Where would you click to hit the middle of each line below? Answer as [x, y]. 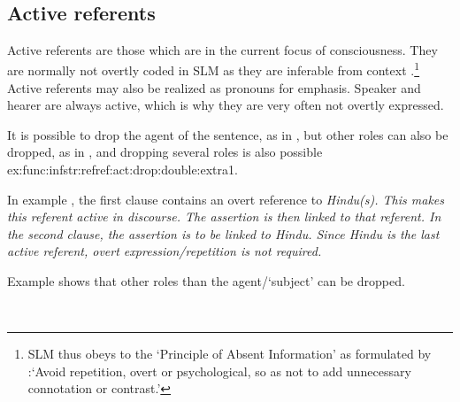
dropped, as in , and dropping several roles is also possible [165, 152]
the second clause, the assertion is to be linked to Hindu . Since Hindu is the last [223, 233]
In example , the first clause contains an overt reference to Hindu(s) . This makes [226, 199]
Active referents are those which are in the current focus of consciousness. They [222, 49]
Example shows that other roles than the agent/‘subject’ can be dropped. [206, 280]
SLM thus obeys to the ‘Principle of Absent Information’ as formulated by [230, 354]
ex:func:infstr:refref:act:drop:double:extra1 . [123, 170]
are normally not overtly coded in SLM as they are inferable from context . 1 [214, 69]
